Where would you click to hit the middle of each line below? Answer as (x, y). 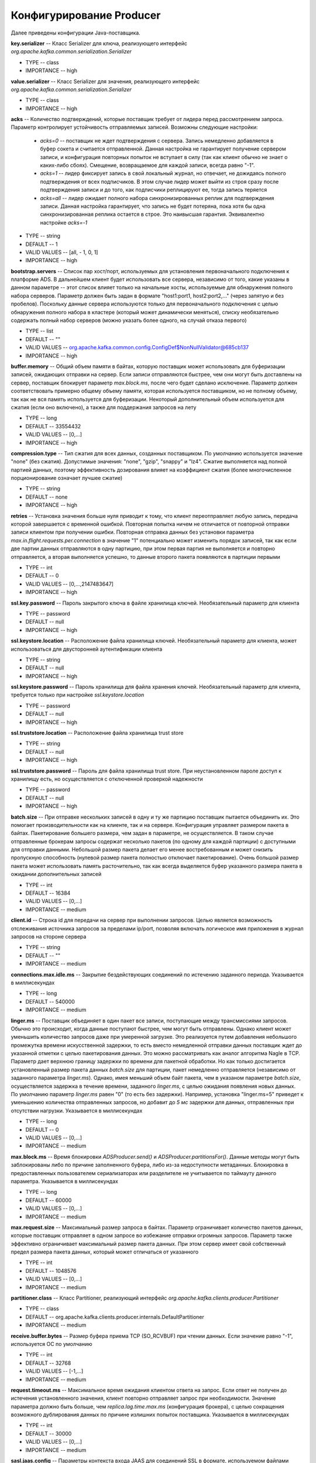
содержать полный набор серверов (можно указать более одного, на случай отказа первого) (129, 320)
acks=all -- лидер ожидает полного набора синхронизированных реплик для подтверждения (157, 198)
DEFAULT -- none (47, 497)
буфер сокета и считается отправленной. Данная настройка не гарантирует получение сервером (163, 149)
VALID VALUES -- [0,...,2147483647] (70, 584)
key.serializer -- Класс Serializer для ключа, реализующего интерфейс (99, 43)
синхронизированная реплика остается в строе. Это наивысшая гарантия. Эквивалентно (152, 214)
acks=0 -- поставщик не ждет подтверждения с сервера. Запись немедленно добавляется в (157, 140)
